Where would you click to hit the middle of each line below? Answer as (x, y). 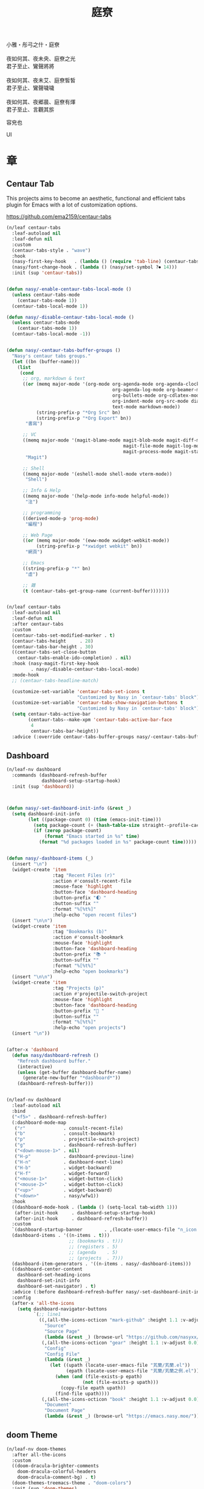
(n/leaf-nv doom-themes (36, 1449)
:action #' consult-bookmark (88, 937)
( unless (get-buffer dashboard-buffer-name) (74, 1072)
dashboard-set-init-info (49, 1281)
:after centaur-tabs (38, 624)
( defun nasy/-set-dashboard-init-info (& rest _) (69, 808)
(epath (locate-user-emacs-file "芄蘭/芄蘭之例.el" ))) (134, 1371)
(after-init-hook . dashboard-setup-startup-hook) (85, 1213)
